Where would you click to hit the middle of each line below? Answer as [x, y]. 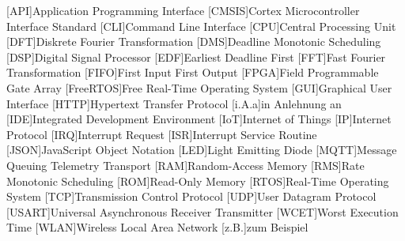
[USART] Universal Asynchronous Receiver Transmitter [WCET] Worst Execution [202, 211]
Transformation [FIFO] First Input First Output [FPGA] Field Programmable [193, 72]
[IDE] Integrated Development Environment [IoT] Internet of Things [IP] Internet [199, 119]
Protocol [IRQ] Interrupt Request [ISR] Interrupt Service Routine [162, 134]
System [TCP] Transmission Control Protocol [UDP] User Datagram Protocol [191, 196]
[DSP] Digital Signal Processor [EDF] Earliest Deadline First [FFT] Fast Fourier [196, 56]
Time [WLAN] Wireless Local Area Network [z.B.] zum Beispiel [157, 227]
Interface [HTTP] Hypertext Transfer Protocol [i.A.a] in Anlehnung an [174, 103]
